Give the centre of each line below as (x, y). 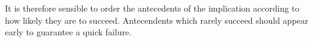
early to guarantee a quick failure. (68, 32)
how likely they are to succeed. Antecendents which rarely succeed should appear (157, 20)
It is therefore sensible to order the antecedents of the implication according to (152, 8)
